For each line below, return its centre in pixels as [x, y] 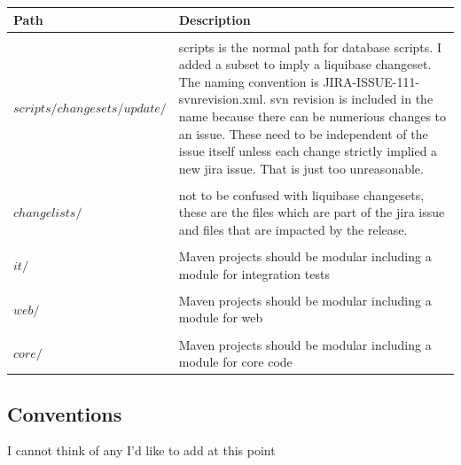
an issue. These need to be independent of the [303, 133]
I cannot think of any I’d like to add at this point [141, 450]
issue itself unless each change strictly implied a [308, 151]
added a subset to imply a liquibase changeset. [305, 64]
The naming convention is [249, 81]
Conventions [65, 413]
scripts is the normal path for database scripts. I [310, 46]
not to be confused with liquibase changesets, [301, 194]
